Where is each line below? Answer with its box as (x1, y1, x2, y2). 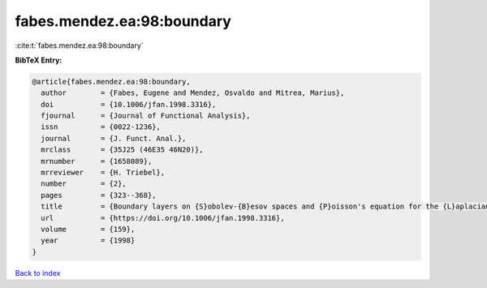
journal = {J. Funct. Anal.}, (41, 134, 187, 143)
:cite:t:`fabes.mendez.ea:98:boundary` (15, 41, 144, 50)
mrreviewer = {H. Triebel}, (41, 168, 166, 178)
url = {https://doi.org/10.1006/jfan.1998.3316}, (41, 213, 285, 222)
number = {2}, (41, 179, 127, 188)
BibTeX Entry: (15, 55, 62, 65)
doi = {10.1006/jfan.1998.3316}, (41, 100, 217, 109)
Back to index (15, 268, 61, 277)
